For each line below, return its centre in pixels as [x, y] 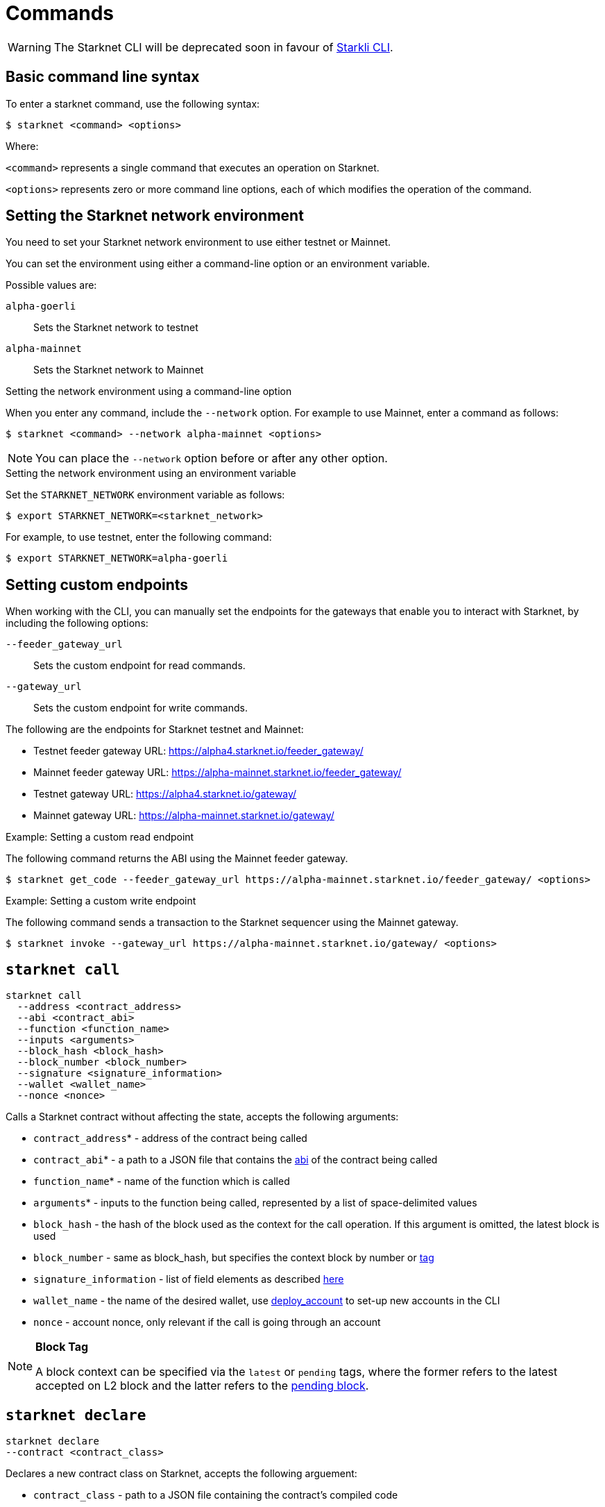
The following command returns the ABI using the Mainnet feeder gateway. [177, 859]
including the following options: [77, 623]
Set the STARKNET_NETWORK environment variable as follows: [145, 495]
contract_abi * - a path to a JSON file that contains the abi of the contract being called [236, 1160]
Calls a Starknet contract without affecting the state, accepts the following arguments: [202, 1117]
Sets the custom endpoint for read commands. [139, 666]
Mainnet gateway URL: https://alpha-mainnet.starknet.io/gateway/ [184, 816]
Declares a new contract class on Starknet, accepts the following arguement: [181, 1473]
